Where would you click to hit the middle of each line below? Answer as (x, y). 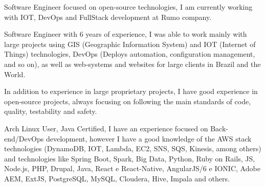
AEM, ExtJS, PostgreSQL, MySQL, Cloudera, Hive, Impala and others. (117, 178)
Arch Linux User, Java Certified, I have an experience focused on (106, 128)
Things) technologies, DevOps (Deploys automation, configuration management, (130, 54)
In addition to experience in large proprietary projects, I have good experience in (131, 91)
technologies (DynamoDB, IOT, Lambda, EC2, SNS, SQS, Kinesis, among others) (133, 148)
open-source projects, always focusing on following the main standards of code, (128, 101)
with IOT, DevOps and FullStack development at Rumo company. (108, 17)
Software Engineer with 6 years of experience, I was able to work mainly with (126, 34)
